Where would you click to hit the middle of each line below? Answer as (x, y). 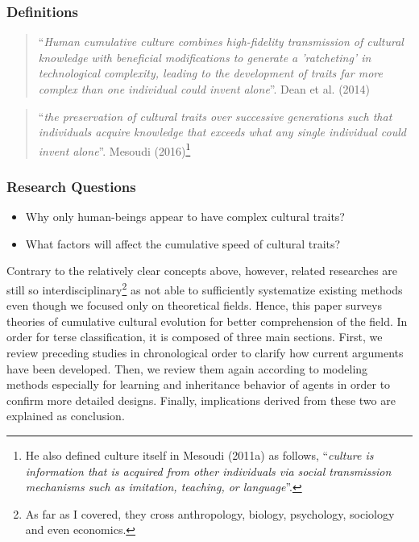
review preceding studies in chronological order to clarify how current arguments (205, 353)
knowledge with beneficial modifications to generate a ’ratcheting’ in (205, 57)
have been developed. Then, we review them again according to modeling (187, 368)
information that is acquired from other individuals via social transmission (208, 471)
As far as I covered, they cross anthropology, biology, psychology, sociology (210, 513)
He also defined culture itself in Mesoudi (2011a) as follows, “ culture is (199, 455)
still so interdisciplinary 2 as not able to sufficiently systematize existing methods (205, 288)
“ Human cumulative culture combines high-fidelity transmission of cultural (221, 42)
